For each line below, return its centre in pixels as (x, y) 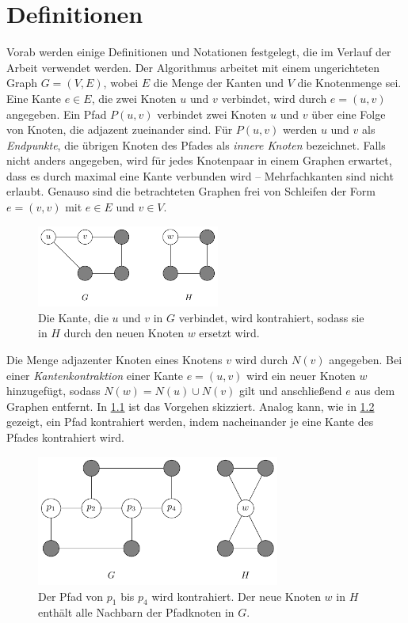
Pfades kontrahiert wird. (65, 437)
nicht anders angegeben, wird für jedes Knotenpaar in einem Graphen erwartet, (199, 160)
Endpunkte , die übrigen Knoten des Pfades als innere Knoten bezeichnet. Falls (196, 144)
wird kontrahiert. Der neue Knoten (236, 596)
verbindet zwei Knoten (212, 114)
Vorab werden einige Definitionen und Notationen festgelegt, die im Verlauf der (199, 52)
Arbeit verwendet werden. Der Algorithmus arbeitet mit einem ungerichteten (193, 67)
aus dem (375, 391)
